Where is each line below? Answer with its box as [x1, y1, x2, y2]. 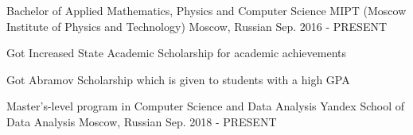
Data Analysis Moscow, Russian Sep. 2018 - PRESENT [6, 113, 277, 129]
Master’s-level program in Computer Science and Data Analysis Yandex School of [6, 98, 405, 114]
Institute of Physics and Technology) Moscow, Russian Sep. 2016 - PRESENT [6, 17, 388, 34]
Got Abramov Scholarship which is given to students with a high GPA [6, 71, 350, 87]
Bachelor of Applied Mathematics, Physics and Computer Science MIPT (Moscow [6, 2, 407, 18]
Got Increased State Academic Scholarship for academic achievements [6, 44, 346, 61]
